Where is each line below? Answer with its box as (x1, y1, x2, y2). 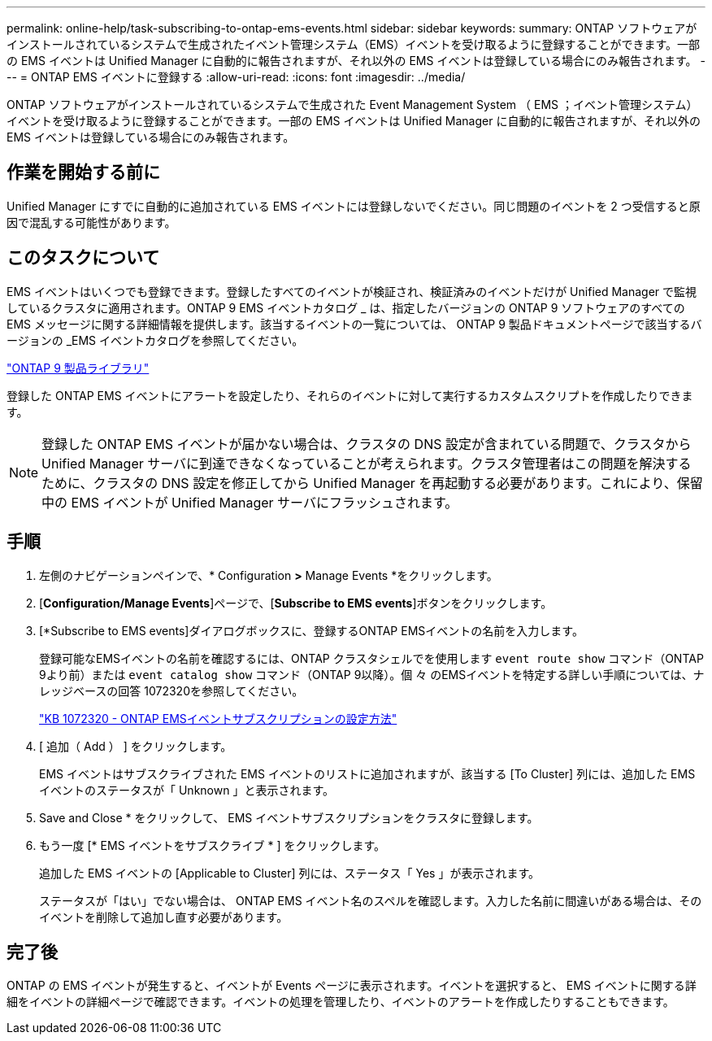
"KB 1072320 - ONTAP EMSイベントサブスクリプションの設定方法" (39, 711, 397, 725)
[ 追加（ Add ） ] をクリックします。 (39, 738, 232, 753)
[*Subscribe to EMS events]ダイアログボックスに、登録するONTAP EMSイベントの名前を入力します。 (39, 623, 584, 638)
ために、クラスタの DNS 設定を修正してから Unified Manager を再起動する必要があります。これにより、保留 (41, 474, 703, 491)
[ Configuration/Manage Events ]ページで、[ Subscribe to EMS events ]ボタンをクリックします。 (39, 595, 553, 610)
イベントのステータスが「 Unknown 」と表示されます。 (39, 782, 334, 797)
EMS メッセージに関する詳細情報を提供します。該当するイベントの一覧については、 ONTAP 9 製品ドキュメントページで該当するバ (7, 316, 702, 331)
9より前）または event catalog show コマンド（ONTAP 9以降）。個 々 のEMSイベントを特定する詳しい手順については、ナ (39, 667, 705, 682)
